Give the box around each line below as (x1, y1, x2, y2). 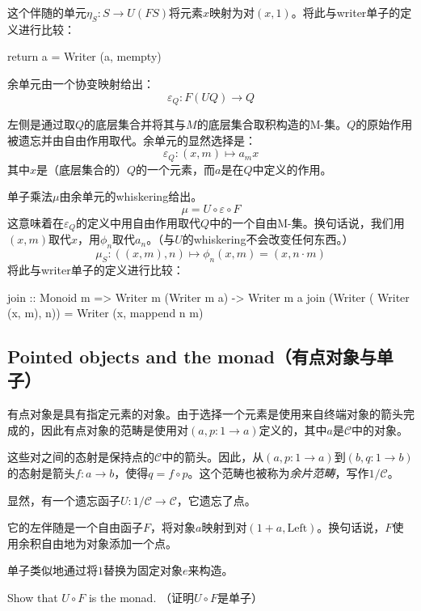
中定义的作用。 (252, 160, 332, 177)
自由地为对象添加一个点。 (40, 534, 177, 551)
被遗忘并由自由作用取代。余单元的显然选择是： (7, 131, 256, 148)
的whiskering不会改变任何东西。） (182, 231, 354, 248)
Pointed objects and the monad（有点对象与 (7, 344, 377, 369)
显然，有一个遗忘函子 (7, 491, 120, 508)
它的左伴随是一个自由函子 (7, 519, 143, 536)
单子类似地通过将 (7, 562, 98, 579)
